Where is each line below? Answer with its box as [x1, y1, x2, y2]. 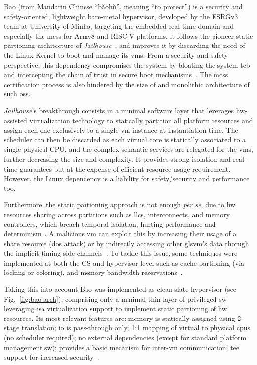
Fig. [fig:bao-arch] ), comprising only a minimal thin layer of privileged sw [4, 293, 227, 304]
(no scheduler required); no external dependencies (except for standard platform [4, 332, 247, 342]
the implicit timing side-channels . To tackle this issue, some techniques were [4, 248, 238, 258]
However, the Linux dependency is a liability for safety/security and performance [4, 173, 250, 183]
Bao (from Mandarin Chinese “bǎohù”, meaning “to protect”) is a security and [4, 1, 243, 11]
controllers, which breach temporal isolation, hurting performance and [4, 219, 216, 229]
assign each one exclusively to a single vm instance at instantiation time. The [4, 125, 238, 135]
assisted [4, 115, 27, 125]
